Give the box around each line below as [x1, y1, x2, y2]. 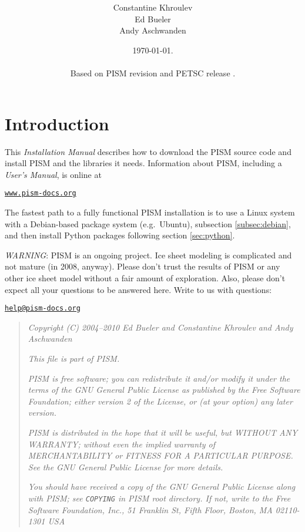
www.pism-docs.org [5, 189, 76, 198]
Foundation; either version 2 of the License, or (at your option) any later [28, 395, 293, 407]
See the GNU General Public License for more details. [28, 460, 223, 473]
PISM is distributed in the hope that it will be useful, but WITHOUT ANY [28, 426, 298, 439]
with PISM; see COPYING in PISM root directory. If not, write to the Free [28, 492, 291, 504]
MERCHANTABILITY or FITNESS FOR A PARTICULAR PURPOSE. [28, 449, 293, 462]
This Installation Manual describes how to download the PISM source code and [5, 145, 291, 157]
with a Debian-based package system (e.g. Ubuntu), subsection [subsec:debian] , [5, 217, 291, 230]
